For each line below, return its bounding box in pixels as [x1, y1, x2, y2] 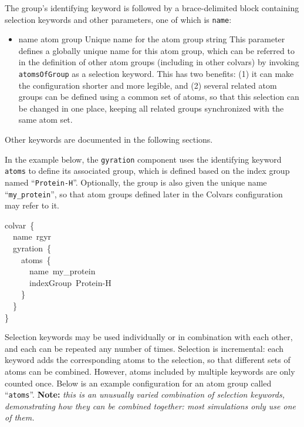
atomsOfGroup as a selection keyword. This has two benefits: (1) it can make [18, 68, 294, 80]
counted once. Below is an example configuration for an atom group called [5, 376, 272, 389]
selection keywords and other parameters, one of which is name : [5, 13, 232, 25]
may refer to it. [5, 199, 60, 211]
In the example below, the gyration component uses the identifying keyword [5, 153, 282, 165]
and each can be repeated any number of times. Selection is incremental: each [5, 342, 284, 354]
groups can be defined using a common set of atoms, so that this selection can [18, 90, 299, 103]
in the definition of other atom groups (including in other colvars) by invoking [18, 56, 299, 68]
